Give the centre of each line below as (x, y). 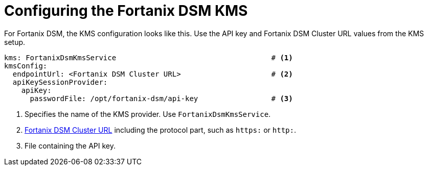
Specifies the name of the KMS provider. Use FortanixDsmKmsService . (148, 114)
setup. (15, 42)
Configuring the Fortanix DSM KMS (126, 11)
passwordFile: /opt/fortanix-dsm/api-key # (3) (161, 98)
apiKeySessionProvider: (60, 82)
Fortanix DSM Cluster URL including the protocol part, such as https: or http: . (161, 130)
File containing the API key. (70, 145)
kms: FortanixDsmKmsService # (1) (149, 57)
